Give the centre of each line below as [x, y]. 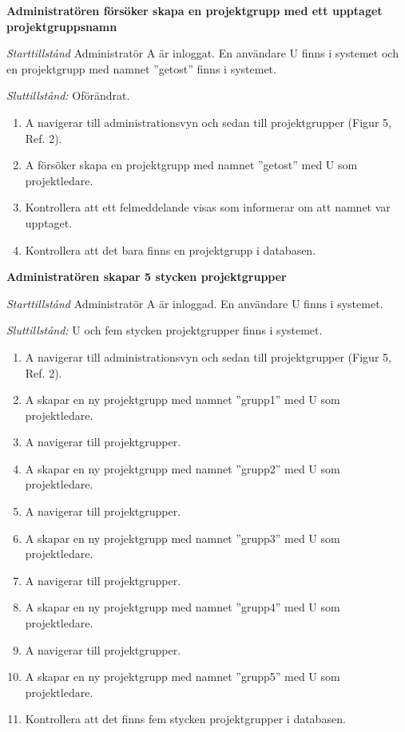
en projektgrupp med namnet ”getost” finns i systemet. [141, 68]
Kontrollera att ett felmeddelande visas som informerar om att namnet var [208, 207]
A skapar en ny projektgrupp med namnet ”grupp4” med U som [183, 607]
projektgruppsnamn [62, 26]
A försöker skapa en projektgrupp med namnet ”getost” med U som [191, 165]
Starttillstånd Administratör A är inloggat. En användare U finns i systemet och [202, 53]
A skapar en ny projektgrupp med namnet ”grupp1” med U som [183, 400]
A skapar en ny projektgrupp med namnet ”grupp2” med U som [183, 468]
